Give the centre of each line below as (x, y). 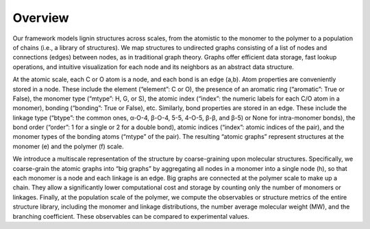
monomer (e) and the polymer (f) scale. (68, 146)
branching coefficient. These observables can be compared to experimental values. (131, 216)
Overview (41, 18)
